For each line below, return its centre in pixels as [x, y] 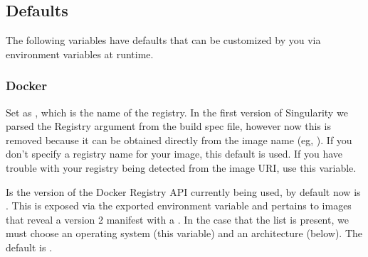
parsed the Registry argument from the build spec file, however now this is [168, 126]
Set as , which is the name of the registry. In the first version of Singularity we [177, 112]
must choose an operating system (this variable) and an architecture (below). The [184, 233]
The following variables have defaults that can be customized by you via [163, 40]
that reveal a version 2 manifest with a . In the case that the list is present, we [177, 219]
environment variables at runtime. [80, 54]
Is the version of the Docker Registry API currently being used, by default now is [183, 191]
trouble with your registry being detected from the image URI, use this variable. [181, 167]
